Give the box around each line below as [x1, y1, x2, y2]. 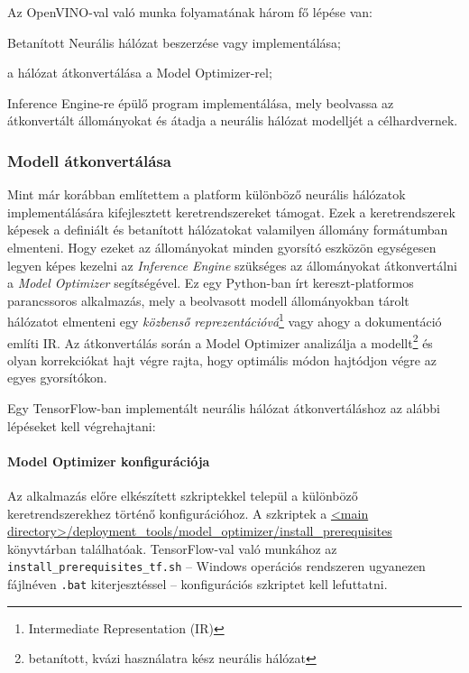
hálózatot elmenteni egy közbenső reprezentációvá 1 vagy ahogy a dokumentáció [7, 309, 442, 330]
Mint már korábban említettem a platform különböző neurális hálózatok [7, 185, 406, 204]
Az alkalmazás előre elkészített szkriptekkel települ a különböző [7, 486, 358, 505]
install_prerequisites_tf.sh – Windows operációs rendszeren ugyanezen [7, 557, 426, 576]
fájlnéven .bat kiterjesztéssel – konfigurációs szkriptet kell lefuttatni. [7, 575, 388, 594]
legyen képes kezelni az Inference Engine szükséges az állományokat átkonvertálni [7, 255, 457, 274]
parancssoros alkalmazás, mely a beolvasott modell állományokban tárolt [7, 290, 409, 309]
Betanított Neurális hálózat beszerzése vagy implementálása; [7, 32, 341, 51]
